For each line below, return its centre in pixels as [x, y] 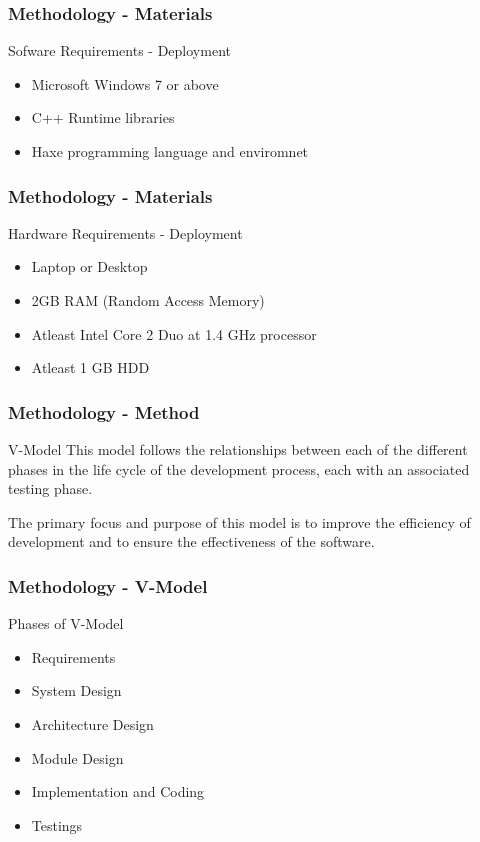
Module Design [77, 757]
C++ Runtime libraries [103, 117]
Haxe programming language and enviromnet [170, 151]
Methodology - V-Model [108, 585]
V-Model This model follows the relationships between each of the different [238, 449]
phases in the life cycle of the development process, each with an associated [239, 468]
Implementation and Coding [118, 791]
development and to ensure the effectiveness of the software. [191, 541]
